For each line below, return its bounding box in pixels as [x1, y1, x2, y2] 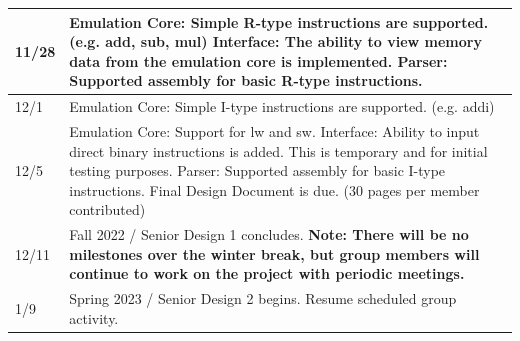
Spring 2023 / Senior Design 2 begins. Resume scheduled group [69, 288, 457, 309]
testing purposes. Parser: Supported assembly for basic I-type [69, 160, 446, 181]
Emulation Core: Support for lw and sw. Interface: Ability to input [69, 120, 480, 141]
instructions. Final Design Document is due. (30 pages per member [69, 179, 480, 200]
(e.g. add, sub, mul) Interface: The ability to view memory [69, 31, 482, 52]
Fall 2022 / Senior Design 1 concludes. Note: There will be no [69, 224, 469, 245]
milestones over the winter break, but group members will [69, 243, 480, 264]
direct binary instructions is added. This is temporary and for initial [69, 140, 488, 161]
